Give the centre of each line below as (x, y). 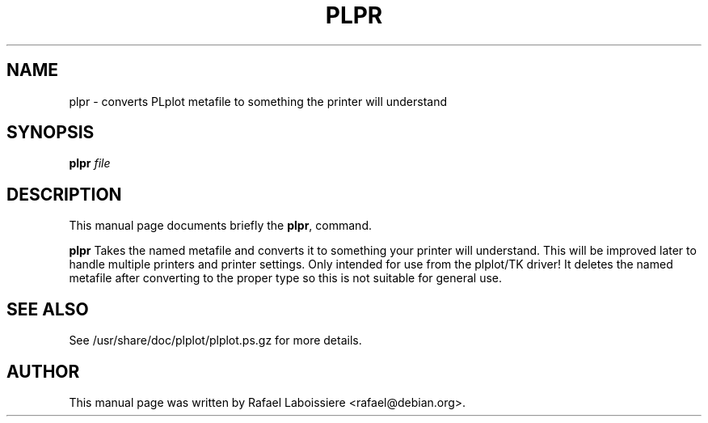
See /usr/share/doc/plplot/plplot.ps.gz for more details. (215, 341)
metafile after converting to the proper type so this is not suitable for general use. (286, 278)
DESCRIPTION (64, 194)
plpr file (90, 163)
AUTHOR (43, 371)
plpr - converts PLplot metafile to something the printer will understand (258, 101)
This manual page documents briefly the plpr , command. (220, 226)
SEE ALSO (48, 309)
